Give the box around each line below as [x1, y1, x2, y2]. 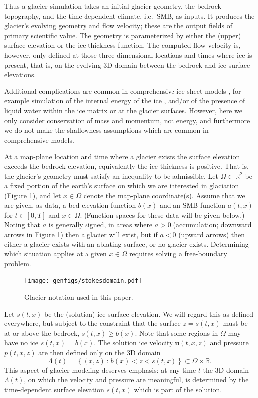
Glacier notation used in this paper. [24, 292, 133, 302]
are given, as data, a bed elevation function [4, 200, 136, 210]
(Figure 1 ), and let [4, 190, 61, 200]
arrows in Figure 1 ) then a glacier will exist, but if [4, 229, 158, 239]
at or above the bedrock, [4, 327, 80, 338]
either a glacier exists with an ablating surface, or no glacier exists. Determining [4, 239, 249, 249]
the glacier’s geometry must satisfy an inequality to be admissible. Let [4, 170, 219, 181]
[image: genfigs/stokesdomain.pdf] [24, 277, 142, 285]
